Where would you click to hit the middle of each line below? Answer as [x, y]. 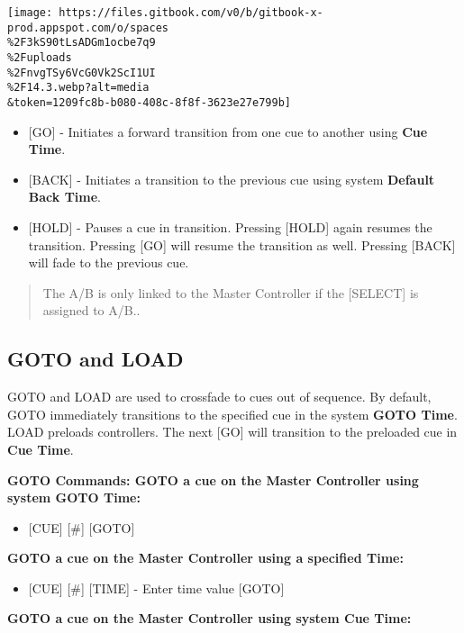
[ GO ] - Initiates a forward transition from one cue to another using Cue [228, 131]
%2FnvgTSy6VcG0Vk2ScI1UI [82, 72]
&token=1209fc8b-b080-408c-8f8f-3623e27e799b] [149, 102]
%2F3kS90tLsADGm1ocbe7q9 [82, 43]
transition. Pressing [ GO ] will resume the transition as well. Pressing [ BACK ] [242, 244]
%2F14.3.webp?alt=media [78, 88]
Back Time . [65, 197]
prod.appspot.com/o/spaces [88, 27]
